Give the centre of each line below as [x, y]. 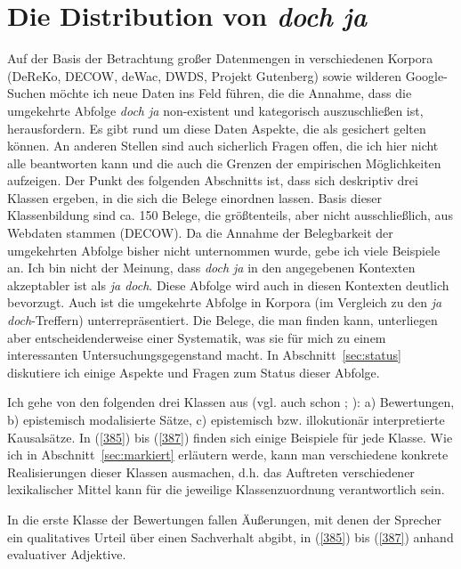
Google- [426, 75]
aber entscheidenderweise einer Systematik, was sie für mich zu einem [197, 337]
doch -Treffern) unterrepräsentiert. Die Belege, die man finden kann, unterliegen [222, 320]
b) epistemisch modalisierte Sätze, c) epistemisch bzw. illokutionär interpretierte [226, 419]
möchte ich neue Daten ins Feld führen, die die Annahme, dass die [230, 93]
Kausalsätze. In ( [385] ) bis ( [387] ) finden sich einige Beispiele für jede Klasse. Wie [230, 437]
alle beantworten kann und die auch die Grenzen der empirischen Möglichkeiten [224, 163]
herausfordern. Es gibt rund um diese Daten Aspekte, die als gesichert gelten [217, 128]
